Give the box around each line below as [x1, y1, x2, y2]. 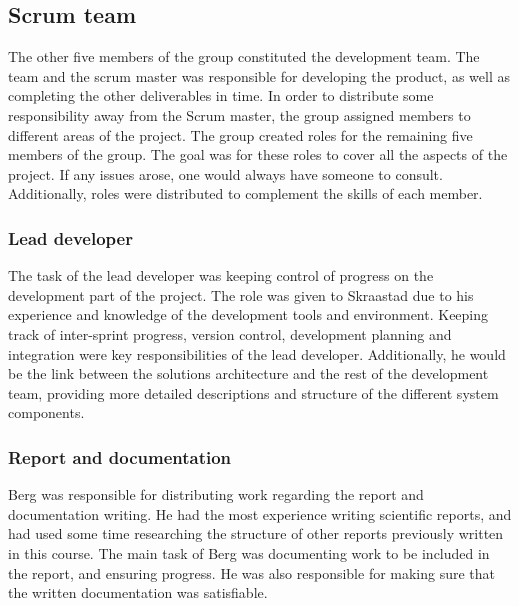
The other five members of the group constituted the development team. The [8, 46, 480, 67]
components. [8, 402, 85, 423]
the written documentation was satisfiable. [8, 582, 268, 603]
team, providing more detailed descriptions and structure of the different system [8, 382, 499, 403]
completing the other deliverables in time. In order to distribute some [8, 85, 434, 106]
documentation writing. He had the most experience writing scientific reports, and [8, 503, 512, 524]
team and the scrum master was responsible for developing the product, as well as [8, 65, 510, 86]
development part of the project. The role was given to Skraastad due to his [8, 284, 474, 305]
